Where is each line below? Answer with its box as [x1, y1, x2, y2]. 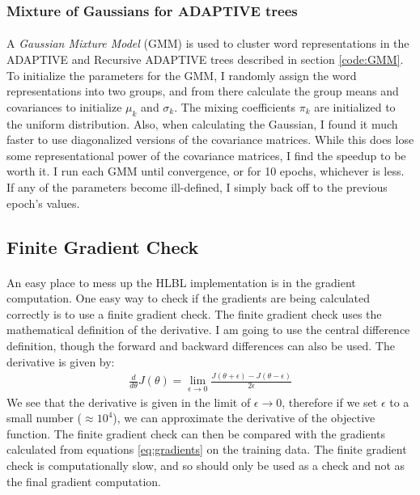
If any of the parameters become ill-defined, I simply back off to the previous [6, 178, 388, 195]
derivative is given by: [6, 353, 115, 370]
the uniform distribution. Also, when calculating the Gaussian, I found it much [6, 115, 398, 132]
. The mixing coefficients [174, 98, 296, 115]
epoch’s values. [6, 194, 80, 211]
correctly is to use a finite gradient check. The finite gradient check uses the [6, 305, 382, 322]
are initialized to [314, 98, 396, 115]
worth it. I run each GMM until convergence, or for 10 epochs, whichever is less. [6, 163, 405, 180]
